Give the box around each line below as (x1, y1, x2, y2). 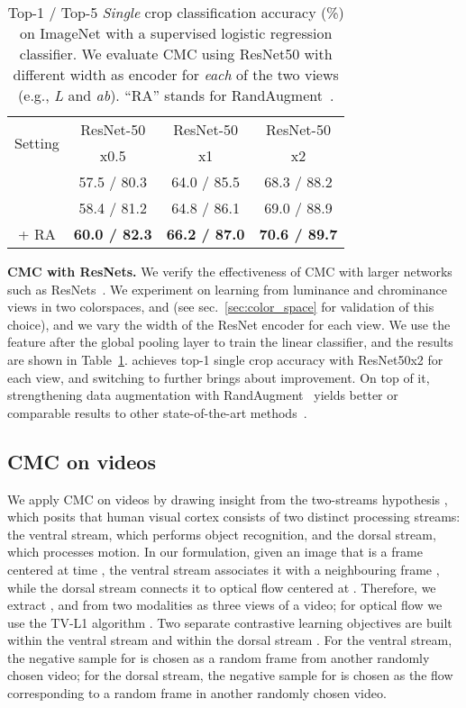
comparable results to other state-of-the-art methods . (7, 403, 307, 422)
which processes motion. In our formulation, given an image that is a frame (7, 542, 423, 561)
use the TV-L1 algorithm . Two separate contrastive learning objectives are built (7, 613, 452, 631)
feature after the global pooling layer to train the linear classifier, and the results (7, 332, 453, 351)
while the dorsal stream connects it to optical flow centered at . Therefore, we (7, 577, 436, 596)
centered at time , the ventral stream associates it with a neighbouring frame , (7, 559, 440, 578)
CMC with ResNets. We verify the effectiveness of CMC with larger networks (7, 262, 452, 280)
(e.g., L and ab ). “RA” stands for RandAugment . (18, 85, 334, 105)
